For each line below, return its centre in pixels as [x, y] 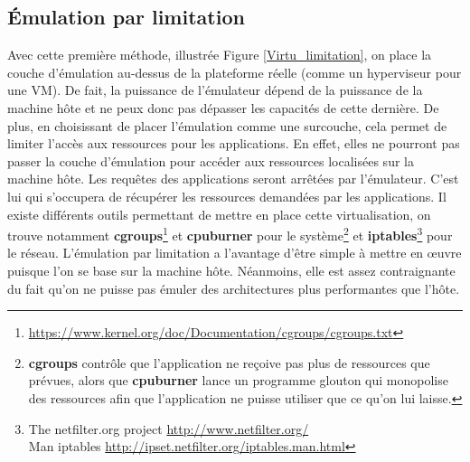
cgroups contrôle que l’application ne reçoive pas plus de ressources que [229, 362]
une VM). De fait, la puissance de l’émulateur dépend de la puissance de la [215, 90]
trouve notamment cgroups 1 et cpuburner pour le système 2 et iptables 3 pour [230, 234]
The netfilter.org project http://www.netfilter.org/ [169, 428]
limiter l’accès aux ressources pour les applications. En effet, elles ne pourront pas [234, 143]
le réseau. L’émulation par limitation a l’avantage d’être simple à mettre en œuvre [235, 253]
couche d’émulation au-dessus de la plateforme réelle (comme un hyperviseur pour [235, 72]
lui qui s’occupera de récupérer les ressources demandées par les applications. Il [227, 196]
